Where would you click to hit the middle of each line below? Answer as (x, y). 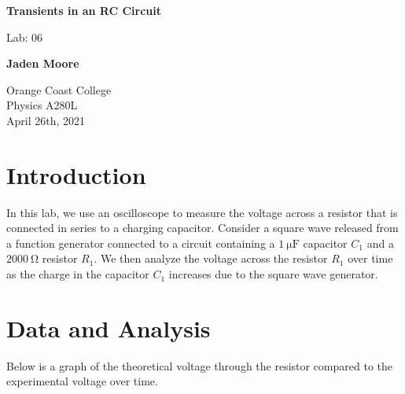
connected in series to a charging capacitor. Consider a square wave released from (202, 228)
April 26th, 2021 (46, 120)
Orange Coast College (59, 89)
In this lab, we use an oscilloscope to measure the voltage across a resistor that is (202, 212)
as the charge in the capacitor (78, 274)
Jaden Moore (43, 63)
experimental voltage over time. (82, 381)
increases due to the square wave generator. (273, 274)
